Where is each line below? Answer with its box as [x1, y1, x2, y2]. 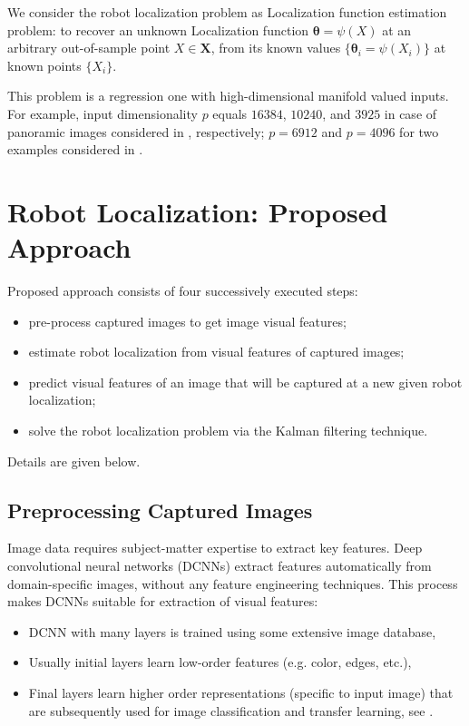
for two [399, 122, 439, 141]
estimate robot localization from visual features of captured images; [28, 342, 405, 361]
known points [7, 55, 82, 74]
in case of [384, 103, 437, 123]
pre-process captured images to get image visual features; [28, 311, 347, 330]
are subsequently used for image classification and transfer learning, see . [28, 701, 434, 720]
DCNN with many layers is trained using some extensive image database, [28, 622, 436, 641]
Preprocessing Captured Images [7, 495, 313, 524]
